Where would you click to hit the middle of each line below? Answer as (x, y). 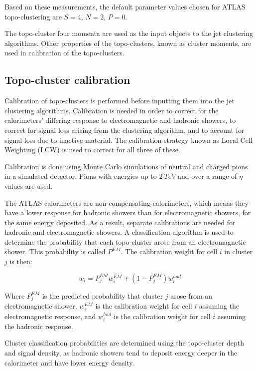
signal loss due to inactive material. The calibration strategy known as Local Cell (128, 140)
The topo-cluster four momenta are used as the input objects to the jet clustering (129, 33)
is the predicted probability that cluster (103, 295)
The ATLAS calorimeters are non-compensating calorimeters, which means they (127, 202)
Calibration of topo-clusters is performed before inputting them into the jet (120, 101)
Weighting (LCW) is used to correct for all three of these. (92, 150)
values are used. (29, 185)
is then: (21, 261)
